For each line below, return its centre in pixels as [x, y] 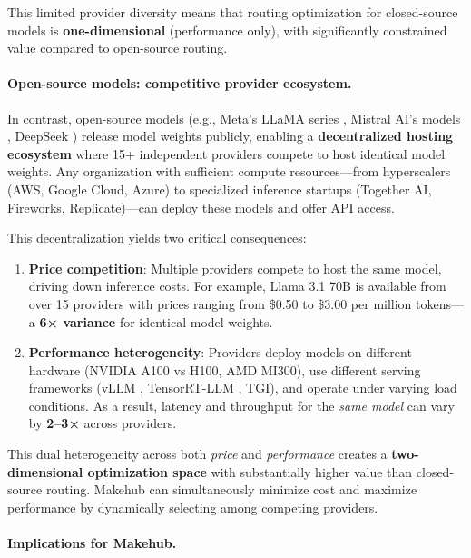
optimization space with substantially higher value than [250, 471]
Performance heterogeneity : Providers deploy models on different [220, 352]
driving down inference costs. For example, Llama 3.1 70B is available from [237, 286]
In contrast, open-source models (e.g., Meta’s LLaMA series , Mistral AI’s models [234, 118]
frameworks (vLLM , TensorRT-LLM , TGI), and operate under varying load [243, 388]
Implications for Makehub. [92, 543]
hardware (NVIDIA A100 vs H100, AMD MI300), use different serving [225, 369]
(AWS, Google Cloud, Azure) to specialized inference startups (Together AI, [220, 189]
